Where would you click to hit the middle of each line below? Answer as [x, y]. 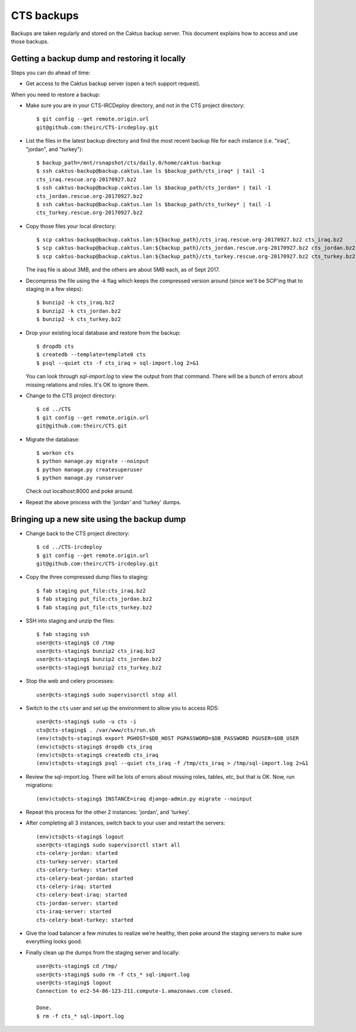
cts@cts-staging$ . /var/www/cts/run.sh [96, 730]
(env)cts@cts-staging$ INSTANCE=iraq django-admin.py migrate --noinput [144, 799]
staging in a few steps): [54, 289]
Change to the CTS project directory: [71, 395]
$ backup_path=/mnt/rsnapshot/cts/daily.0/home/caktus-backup [129, 163]
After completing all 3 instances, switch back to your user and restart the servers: [125, 823]
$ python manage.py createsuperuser [90, 469]
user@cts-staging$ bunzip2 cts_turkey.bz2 [99, 668]
